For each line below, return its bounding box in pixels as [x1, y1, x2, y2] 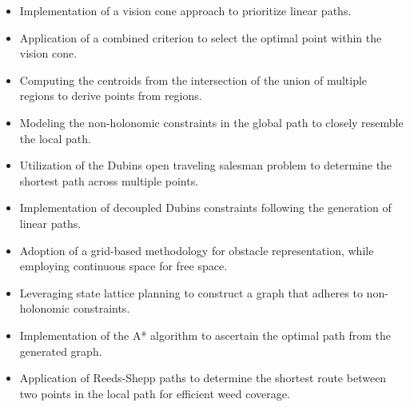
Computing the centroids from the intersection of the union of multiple [19, 71, 368, 88]
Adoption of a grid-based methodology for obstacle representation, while [19, 241, 374, 258]
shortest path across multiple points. [19, 172, 199, 189]
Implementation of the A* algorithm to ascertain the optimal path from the [19, 326, 391, 343]
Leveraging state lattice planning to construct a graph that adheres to [19, 284, 363, 301]
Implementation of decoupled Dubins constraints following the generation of [19, 199, 392, 216]
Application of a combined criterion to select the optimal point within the [19, 29, 382, 46]
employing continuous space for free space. [19, 257, 228, 274]
